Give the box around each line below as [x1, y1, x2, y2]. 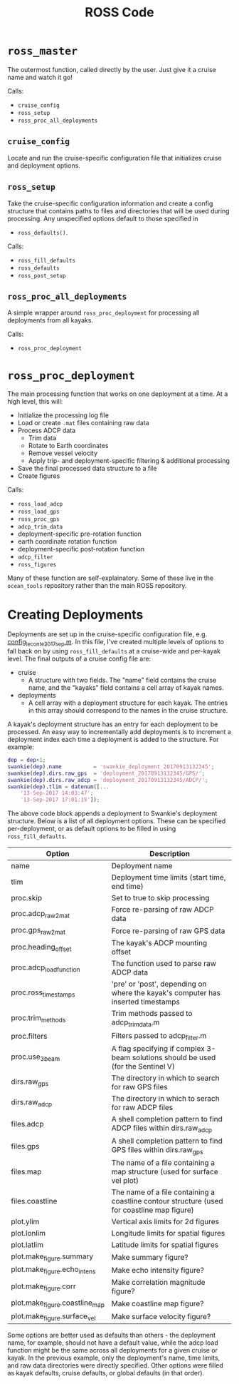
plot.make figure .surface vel [11, 1311, 96, 1322]
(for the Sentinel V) [111, 1061, 176, 1071]
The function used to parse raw [111, 959, 217, 969]
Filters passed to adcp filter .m [111, 1030, 207, 1042]
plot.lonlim [11, 1228, 46, 1238]
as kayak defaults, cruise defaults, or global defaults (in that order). [7, 1368, 205, 1377]
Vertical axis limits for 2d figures [111, 1217, 219, 1227]
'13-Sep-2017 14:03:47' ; [20, 790, 94, 797]
